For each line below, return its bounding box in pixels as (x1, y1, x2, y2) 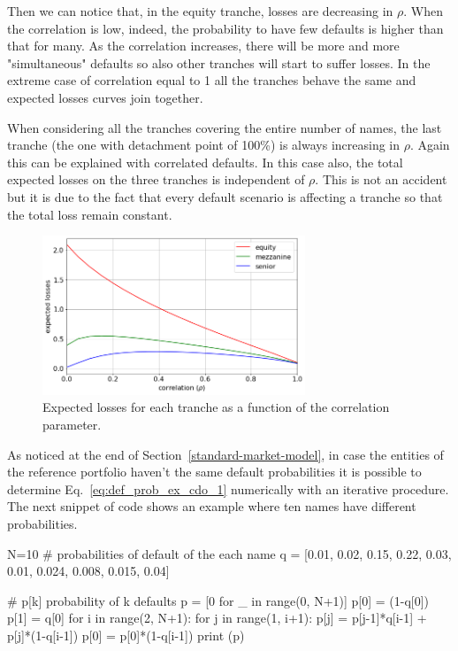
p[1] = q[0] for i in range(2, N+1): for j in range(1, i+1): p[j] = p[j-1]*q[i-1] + (7, 608, 427, 627)
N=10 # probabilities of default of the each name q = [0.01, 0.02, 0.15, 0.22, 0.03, (7, 544, 452, 562)
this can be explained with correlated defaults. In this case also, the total (7, 152, 403, 171)
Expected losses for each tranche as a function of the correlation (42, 398, 390, 416)
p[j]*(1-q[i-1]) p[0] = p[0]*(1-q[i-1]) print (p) (7, 625, 245, 644)
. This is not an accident (315, 170, 447, 189)
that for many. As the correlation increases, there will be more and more (7, 36, 400, 55)
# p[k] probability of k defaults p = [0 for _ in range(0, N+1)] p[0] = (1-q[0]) (7, 591, 430, 609)
